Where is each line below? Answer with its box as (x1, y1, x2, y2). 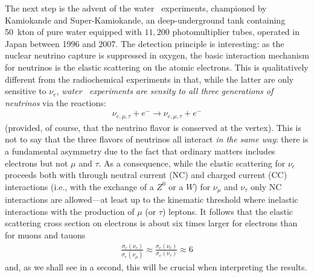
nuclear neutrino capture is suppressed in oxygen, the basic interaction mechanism (5, 49, 309, 62)
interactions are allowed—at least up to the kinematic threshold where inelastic (5, 193, 298, 206)
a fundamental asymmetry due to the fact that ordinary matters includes (5, 145, 275, 158)
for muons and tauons (5, 229, 86, 241)
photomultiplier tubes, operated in (172, 25, 300, 38)
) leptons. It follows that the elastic (162, 205, 293, 217)
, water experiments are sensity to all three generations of (56, 84, 274, 97)
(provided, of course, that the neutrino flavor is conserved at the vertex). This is (5, 121, 302, 133)
